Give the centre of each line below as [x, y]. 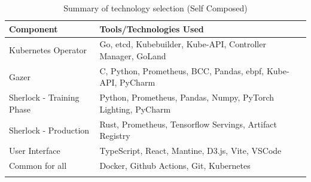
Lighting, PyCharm [135, 109]
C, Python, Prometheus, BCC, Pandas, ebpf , [182, 70]
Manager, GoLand [133, 56]
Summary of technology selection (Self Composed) [155, 8]
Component [33, 28]
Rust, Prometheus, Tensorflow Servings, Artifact [188, 124]
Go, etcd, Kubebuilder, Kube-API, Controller [183, 44]
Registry [115, 136]
